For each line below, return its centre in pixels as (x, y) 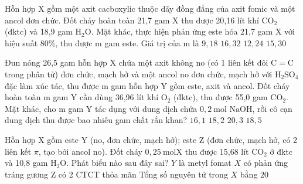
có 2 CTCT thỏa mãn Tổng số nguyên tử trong (143, 174)
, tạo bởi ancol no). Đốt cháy (90, 151)
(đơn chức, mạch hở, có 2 (252, 139)
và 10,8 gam (26, 163)
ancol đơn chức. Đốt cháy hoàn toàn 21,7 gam (87, 20)
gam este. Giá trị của (142, 42)
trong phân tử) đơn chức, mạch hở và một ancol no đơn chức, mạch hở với (139, 74)
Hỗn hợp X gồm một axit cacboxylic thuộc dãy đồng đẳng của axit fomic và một (150, 8)
